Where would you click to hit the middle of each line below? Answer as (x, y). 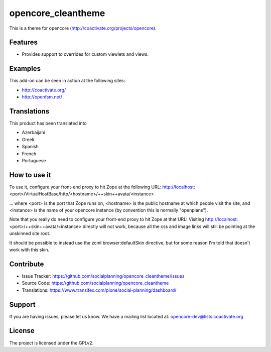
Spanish (30, 147)
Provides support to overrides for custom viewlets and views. (85, 54)
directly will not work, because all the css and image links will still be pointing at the (169, 226)
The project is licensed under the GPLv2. (51, 343)
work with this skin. (29, 250)
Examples (25, 69)
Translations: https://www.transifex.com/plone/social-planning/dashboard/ (99, 290)
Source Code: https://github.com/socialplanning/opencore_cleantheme (95, 283)
